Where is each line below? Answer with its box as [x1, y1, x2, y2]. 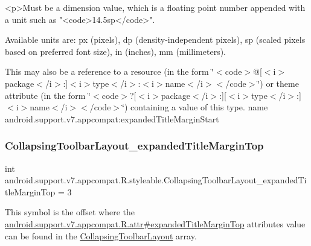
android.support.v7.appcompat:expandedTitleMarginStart [5, 112, 219, 125]
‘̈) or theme [257, 77, 299, 89]
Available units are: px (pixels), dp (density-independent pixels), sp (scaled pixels [5, 33, 306, 46]
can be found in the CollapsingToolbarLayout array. [5, 229, 197, 242]
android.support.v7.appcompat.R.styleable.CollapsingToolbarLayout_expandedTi [5, 174, 307, 186]
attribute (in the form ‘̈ [5, 89, 91, 101]
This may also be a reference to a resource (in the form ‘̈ [5, 65, 214, 78]
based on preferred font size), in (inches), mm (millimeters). [5, 45, 226, 57]
